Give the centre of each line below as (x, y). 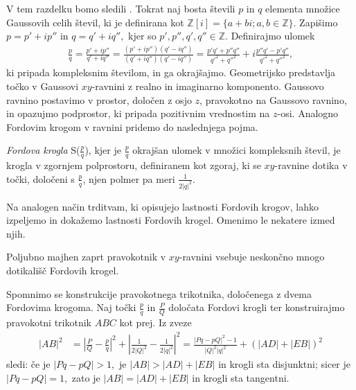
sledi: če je (28, 364)
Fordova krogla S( (43, 150)
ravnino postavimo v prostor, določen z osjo (99, 99)
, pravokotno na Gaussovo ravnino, (273, 99)
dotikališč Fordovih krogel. (63, 271)
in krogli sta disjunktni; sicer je (285, 364)
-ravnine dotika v (311, 165)
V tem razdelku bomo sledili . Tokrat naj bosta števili (121, 8)
